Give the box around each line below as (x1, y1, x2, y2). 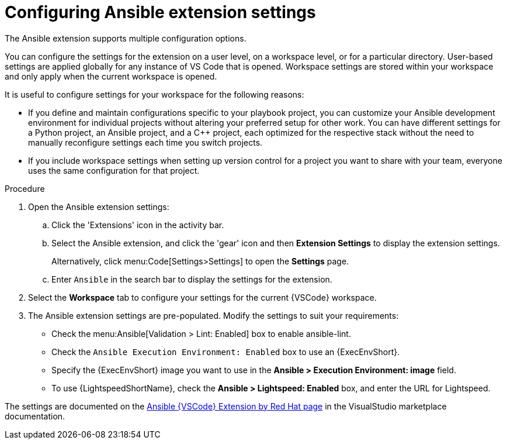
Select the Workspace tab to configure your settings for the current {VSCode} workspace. (28, 292, 377, 302)
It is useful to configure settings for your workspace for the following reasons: (5, 89, 304, 99)
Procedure (5, 183, 45, 194)
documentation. (5, 411, 65, 421)
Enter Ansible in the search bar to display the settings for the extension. (51, 274, 332, 284)
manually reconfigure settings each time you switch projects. (28, 137, 263, 147)
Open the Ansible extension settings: (28, 201, 169, 212)
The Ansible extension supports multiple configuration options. (5, 33, 246, 43)
